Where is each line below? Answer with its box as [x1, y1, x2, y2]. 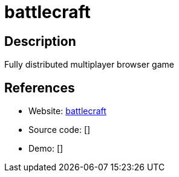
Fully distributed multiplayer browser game [4, 59, 174, 70]
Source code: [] [28, 124, 91, 135]
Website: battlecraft [28, 106, 106, 117]
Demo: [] [28, 143, 63, 154]
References [4, 80, 75, 95]
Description [4, 33, 76, 49]
